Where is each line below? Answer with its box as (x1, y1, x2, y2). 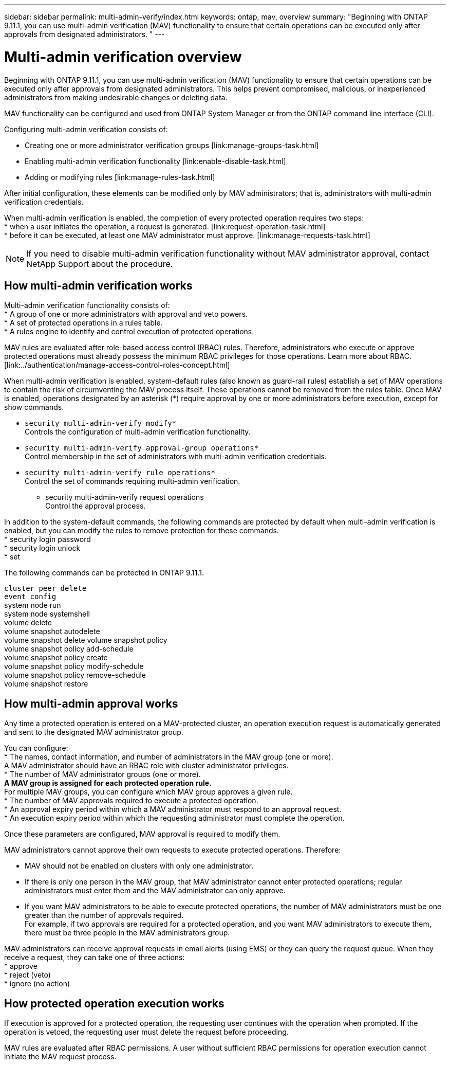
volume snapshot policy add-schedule (4, 644, 134, 654)
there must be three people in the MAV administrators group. (25, 928, 230, 937)
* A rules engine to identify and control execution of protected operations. (4, 327, 254, 336)
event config (4, 592, 57, 601)
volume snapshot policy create (4, 653, 108, 662)
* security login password (4, 535, 91, 544)
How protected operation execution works (4, 997, 224, 1010)
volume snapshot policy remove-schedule (4, 671, 146, 680)
